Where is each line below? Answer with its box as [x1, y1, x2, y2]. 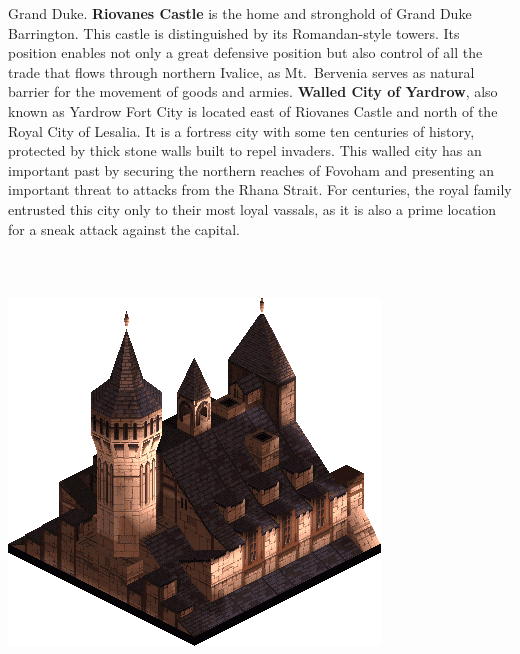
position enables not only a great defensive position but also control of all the [8, 42, 483, 63]
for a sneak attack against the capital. [8, 218, 240, 239]
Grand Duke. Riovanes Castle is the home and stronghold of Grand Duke [8, 3, 472, 23]
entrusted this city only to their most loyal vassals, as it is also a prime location [8, 198, 497, 219]
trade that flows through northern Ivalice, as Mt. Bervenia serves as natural [8, 61, 475, 82]
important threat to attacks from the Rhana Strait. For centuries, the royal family [8, 179, 512, 200]
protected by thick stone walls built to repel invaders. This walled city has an [8, 140, 482, 161]
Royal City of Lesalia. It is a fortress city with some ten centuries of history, [8, 120, 475, 141]
